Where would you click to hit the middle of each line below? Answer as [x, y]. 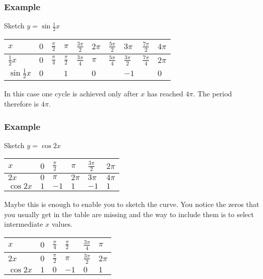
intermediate [24, 224]
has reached [165, 94]
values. [62, 224]
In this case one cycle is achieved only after [71, 94]
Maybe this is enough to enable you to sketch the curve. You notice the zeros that [132, 204]
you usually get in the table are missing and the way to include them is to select [129, 214]
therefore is [22, 104]
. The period [212, 94]
